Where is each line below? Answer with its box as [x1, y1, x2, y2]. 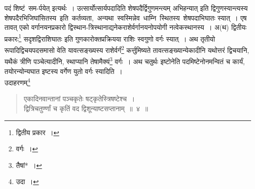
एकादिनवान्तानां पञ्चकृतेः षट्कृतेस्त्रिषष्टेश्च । [23, 94, 135, 104]
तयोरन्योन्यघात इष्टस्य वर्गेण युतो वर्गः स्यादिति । [4, 66, 123, 76]
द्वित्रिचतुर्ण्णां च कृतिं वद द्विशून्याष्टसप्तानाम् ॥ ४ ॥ [23, 103, 148, 113]
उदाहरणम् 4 [4, 76, 30, 87]
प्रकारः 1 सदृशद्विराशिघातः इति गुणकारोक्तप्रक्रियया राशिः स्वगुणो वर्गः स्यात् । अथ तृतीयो [4, 32, 215, 44]
